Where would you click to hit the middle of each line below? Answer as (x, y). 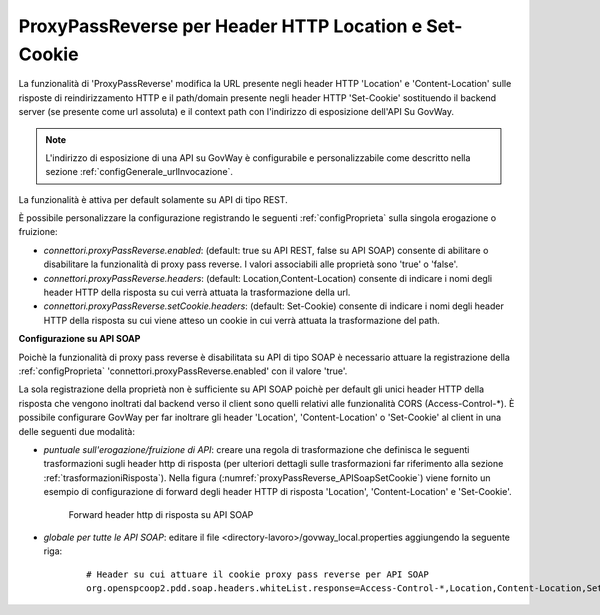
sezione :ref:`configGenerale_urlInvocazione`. (139, 172)
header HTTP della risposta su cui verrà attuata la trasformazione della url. (197, 292)
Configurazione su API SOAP (79, 339)
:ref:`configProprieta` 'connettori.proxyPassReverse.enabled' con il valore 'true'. (183, 371)
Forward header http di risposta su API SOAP (161, 514)
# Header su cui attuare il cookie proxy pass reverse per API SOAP (257, 574)
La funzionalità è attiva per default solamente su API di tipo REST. (153, 199)
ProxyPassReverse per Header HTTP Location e (220, 26)
